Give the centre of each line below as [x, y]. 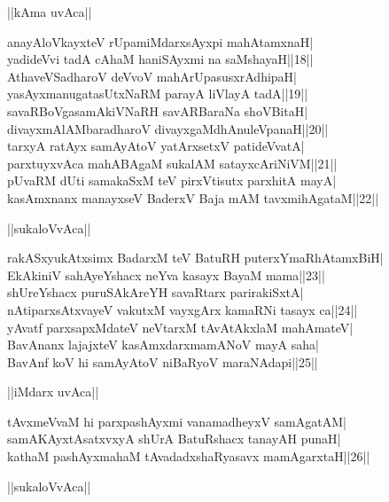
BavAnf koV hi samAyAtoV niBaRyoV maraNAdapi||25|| [163, 361]
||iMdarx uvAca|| [53, 392]
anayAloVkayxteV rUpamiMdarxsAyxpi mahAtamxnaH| [160, 41]
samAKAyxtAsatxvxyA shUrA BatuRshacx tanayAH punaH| [174, 439]
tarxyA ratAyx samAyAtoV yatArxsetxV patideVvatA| [156, 146]
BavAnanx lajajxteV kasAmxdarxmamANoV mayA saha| [163, 345]
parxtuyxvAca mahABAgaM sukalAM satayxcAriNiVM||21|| [172, 163]
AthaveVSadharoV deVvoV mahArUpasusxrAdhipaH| [152, 76]
